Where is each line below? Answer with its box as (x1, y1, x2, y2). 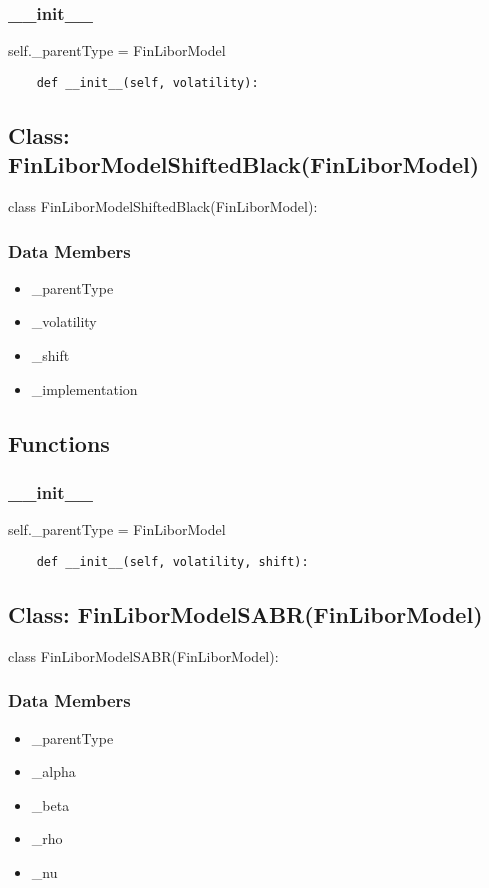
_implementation (31, 378, 138, 399)
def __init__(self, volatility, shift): (36, 554, 309, 569)
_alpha (31, 761, 76, 782)
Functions (8, 427, 110, 458)
